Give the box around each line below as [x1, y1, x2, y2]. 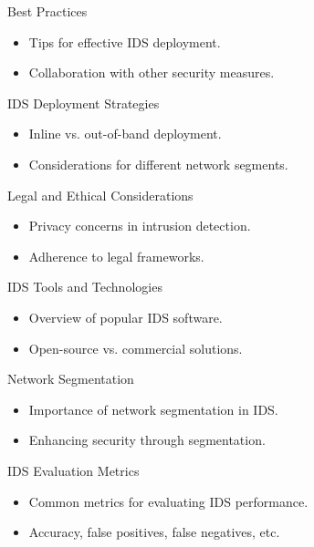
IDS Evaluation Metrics [7, 460, 140, 480]
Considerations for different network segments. [28, 154, 288, 173]
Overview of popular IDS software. [28, 307, 223, 326]
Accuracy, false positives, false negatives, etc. [28, 522, 280, 542]
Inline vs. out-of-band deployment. [28, 124, 222, 143]
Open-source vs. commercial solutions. [28, 338, 243, 357]
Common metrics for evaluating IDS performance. [28, 491, 309, 511]
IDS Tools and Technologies [7, 277, 162, 296]
